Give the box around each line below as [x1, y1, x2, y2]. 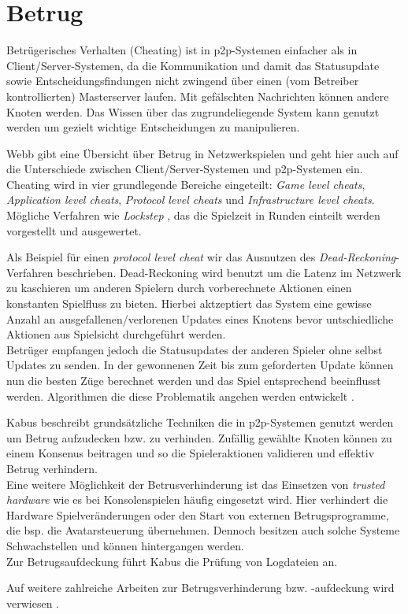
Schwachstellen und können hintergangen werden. [6, 537, 244, 553]
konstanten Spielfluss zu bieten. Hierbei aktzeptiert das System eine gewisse [6, 295, 372, 312]
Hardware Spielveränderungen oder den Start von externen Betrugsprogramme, [6, 506, 389, 523]
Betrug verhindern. [6, 460, 98, 476]
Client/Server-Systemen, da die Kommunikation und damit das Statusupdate [6, 57, 380, 73]
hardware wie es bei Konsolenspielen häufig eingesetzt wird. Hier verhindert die [6, 491, 388, 508]
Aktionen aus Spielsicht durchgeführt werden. [6, 326, 226, 342]
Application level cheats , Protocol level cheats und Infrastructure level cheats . [6, 191, 375, 208]
